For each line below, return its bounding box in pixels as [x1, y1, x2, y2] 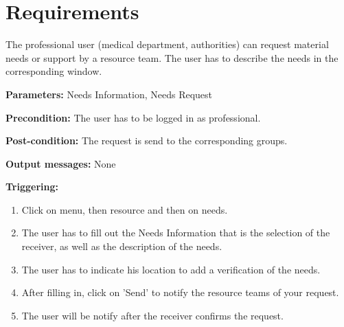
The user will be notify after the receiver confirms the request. [21, 308, 284, 322]
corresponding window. [5, 64, 102, 78]
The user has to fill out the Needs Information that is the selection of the [21, 225, 330, 240]
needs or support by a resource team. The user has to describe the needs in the [5, 50, 339, 65]
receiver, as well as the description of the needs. [21, 239, 222, 253]
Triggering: [5, 179, 58, 194]
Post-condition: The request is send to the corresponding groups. [5, 133, 288, 148]
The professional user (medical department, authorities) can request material [5, 37, 329, 52]
